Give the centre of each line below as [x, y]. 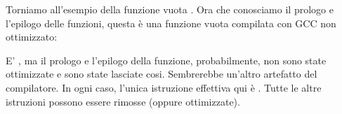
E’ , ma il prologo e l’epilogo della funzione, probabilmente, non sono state [166, 60]
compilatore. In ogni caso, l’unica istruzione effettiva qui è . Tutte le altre [164, 87]
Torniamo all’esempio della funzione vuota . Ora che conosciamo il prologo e [170, 9]
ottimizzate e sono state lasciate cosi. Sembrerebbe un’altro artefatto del [162, 74]
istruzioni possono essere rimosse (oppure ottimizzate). [123, 101]
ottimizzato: [32, 37]
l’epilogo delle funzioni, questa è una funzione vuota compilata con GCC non [171, 23]
